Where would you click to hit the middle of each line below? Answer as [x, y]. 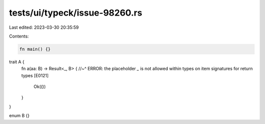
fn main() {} [35, 49]
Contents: [19, 36]
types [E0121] [35, 75]
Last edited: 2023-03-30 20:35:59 [44, 27]
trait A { [17, 62]
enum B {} [19, 116]
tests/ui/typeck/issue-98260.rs [76, 13]
